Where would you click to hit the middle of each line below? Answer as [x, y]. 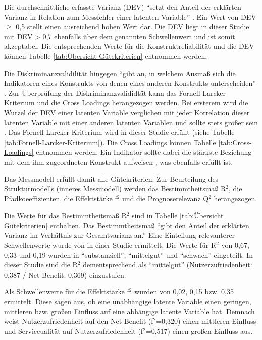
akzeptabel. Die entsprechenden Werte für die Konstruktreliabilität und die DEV [129, 46]
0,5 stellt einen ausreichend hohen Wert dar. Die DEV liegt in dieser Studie [133, 26]
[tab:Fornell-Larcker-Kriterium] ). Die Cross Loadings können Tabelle [110, 142]
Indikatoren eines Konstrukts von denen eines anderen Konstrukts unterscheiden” [130, 83]
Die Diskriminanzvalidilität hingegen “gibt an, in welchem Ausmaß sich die [120, 73]
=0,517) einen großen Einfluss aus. [199, 331]
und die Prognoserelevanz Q [166, 198]
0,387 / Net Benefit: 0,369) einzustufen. [65, 274]
